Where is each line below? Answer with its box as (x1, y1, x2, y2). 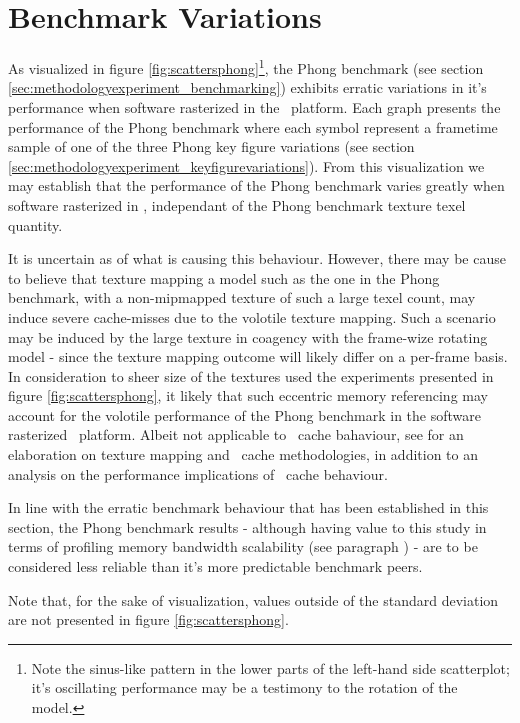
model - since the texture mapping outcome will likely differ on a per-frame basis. (8, 346, 508, 367)
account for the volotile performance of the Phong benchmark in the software (8, 404, 481, 425)
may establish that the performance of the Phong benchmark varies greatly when (8, 175, 505, 196)
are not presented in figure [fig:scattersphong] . (8, 609, 289, 630)
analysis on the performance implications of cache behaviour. (8, 463, 388, 484)
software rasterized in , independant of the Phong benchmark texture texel (8, 194, 466, 215)
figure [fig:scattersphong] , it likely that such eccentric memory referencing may (8, 385, 488, 406)
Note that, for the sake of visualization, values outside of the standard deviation (8, 589, 499, 610)
